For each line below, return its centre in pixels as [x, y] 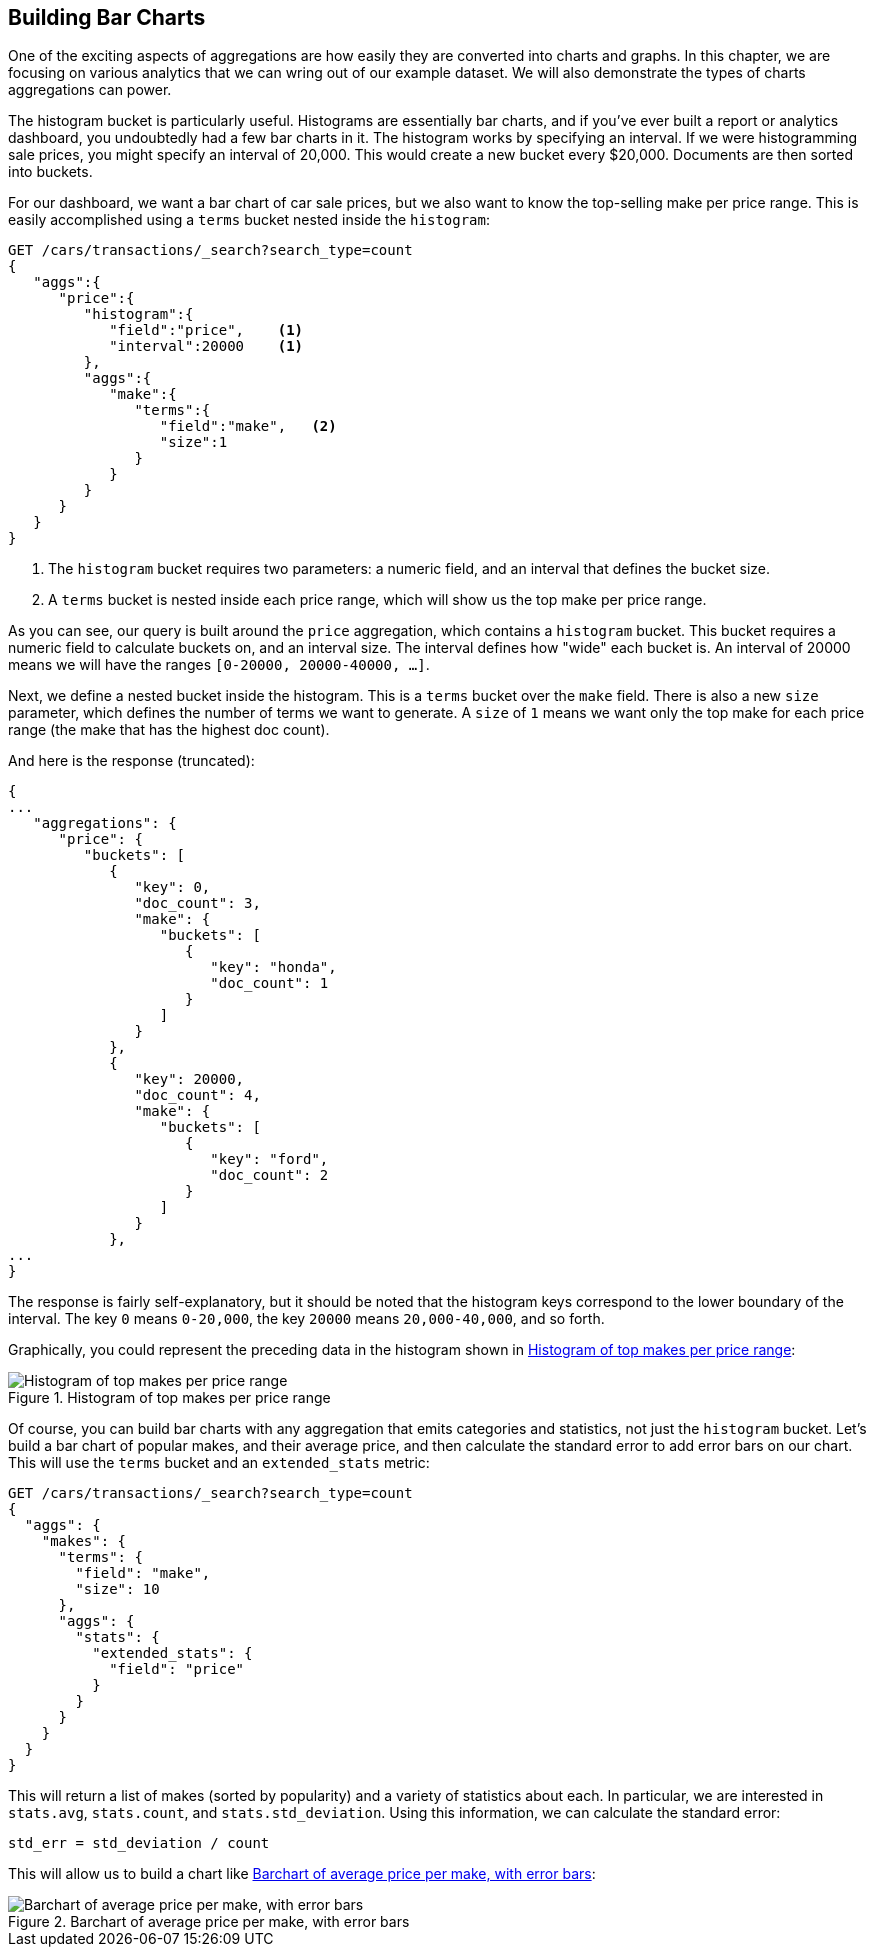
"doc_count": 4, [197, 1095]
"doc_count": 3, [197, 903]
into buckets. [50, 172]
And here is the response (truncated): [131, 761]
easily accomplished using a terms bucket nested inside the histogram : [249, 220]
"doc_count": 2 [269, 1175]
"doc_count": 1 [269, 983]
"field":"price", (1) [206, 330]
